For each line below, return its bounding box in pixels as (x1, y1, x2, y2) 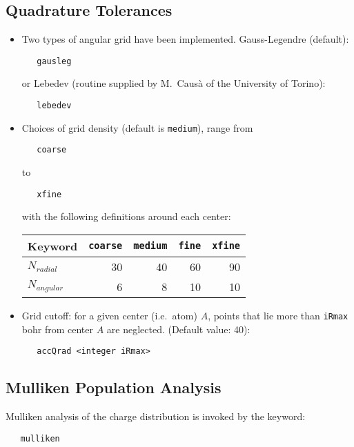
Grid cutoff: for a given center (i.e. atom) (21, 308, 197, 322)
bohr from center (21, 321, 93, 336)
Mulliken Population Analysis (6, 377, 222, 398)
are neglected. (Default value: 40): (106, 321, 250, 336)
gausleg (37, 56, 72, 66)
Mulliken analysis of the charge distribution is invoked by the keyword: (6, 408, 306, 423)
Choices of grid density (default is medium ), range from (21, 120, 253, 135)
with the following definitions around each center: (21, 209, 231, 223)
